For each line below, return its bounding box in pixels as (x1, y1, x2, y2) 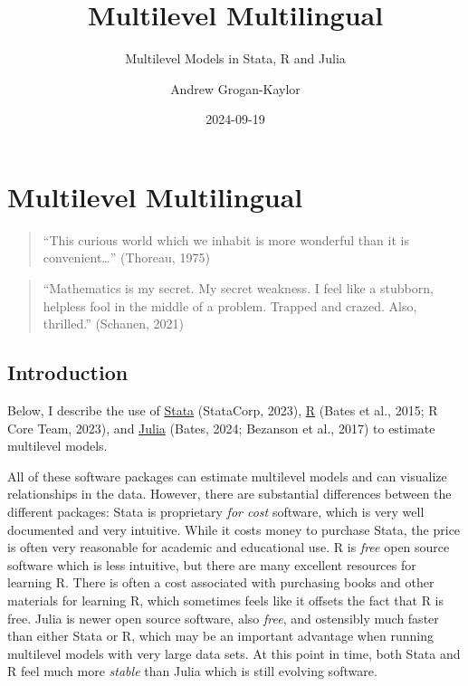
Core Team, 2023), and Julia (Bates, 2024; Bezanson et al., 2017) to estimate (7, 418, 435, 437)
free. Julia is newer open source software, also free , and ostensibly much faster (7, 608, 439, 627)
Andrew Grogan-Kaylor (170, 79, 301, 98)
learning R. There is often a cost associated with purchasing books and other (7, 573, 435, 592)
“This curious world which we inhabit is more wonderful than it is (43, 230, 409, 249)
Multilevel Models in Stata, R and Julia (125, 49, 346, 68)
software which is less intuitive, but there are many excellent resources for (7, 555, 416, 574)
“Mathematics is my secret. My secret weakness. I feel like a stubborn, (43, 279, 434, 298)
